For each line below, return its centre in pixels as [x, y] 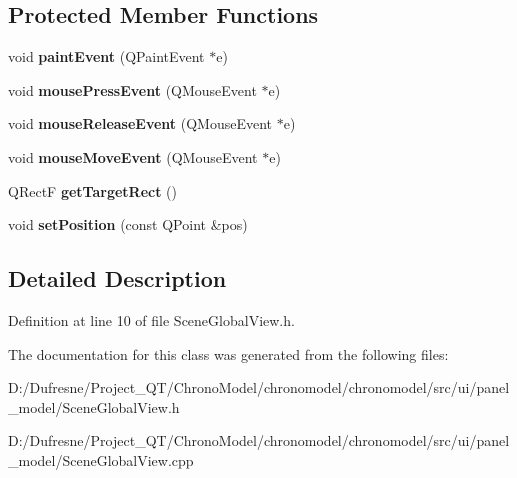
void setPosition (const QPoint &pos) [128, 224]
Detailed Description [117, 278]
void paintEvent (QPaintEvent [106, 56]
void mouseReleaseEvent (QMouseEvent [140, 123]
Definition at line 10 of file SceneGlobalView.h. [151, 319]
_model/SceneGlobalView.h [94, 406]
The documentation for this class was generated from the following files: [228, 353]
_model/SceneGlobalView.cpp [101, 459]
